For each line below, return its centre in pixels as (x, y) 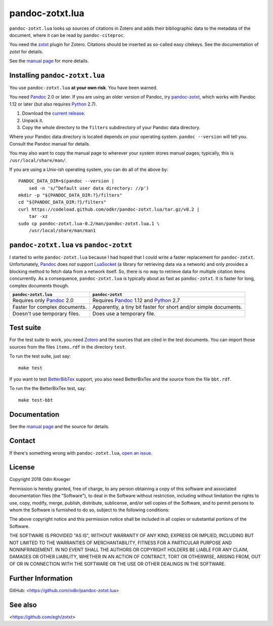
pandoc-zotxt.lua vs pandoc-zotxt (71, 245)
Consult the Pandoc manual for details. (50, 143)
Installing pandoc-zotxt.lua (57, 75)
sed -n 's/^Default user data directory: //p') (89, 188)
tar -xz (38, 216)
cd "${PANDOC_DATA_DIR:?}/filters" (62, 202)
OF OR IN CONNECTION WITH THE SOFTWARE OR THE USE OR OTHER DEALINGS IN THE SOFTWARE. (118, 564)
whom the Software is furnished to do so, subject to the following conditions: (89, 510)
